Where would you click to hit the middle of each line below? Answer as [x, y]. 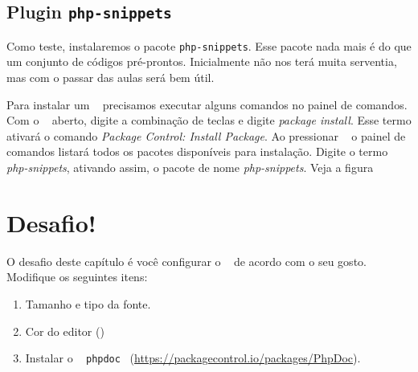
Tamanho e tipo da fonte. [88, 303]
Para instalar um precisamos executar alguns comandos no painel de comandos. [207, 104]
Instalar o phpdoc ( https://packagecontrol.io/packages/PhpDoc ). [193, 358]
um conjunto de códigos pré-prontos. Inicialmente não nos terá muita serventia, [202, 61]
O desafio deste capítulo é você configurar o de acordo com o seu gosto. [186, 261]
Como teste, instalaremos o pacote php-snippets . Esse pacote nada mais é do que [209, 45]
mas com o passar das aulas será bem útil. [111, 78]
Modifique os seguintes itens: [77, 277]
